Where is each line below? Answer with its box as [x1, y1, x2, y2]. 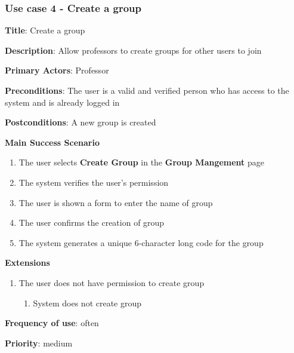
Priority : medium [5, 336, 73, 349]
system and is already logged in [5, 96, 120, 108]
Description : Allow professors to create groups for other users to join [5, 44, 262, 56]
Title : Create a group [5, 24, 85, 36]
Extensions [5, 256, 50, 269]
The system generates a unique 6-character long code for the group [18, 236, 264, 248]
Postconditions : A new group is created [5, 116, 156, 128]
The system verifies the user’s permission [18, 176, 169, 188]
